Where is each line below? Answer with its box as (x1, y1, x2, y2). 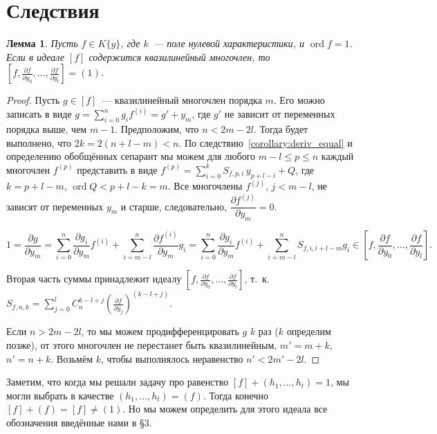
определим (286, 324, 331, 338)
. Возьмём (50, 351, 93, 365)
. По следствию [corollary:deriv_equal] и (178, 135, 353, 150)
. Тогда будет (253, 122, 308, 136)
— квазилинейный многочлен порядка (102, 93, 262, 107)
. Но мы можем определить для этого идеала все (122, 401, 328, 416)
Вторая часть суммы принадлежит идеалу (6, 271, 182, 286)
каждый (321, 149, 354, 163)
